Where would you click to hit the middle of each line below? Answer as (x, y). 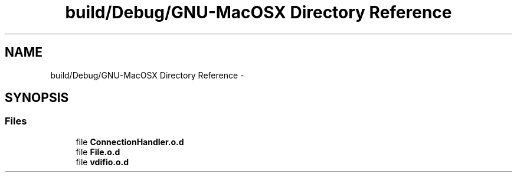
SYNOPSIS (37, 98)
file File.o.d (98, 152)
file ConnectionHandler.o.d (130, 142)
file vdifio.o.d (102, 162)
